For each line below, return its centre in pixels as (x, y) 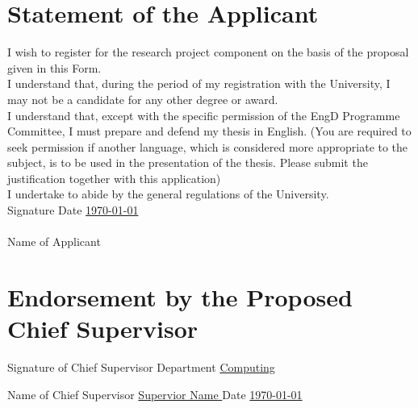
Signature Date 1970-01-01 (73, 210)
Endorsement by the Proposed (180, 297)
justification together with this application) (114, 178)
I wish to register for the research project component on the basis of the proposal (208, 52)
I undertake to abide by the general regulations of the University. (168, 194)
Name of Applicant (54, 241)
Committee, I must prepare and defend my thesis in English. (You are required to (209, 131)
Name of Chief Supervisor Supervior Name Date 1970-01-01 (155, 394)
